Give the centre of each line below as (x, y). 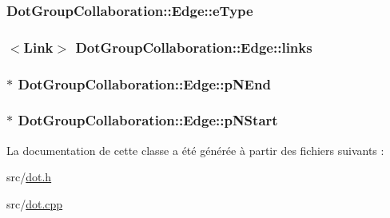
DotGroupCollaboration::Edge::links (194, 47)
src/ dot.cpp (35, 203)
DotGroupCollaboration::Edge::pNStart (148, 120)
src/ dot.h (29, 177)
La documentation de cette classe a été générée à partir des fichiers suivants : (195, 150)
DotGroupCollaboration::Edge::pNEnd (144, 83)
